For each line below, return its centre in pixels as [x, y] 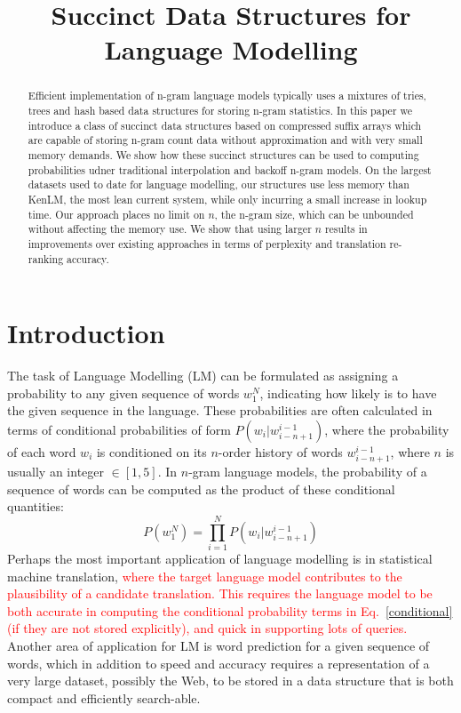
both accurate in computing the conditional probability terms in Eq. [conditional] [230, 610]
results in [346, 229]
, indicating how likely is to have [348, 393]
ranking [46, 258]
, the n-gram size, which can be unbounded [314, 214]
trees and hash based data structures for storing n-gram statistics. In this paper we [220, 111]
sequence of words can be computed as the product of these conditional [201, 489]
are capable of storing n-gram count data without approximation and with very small [225, 140]
